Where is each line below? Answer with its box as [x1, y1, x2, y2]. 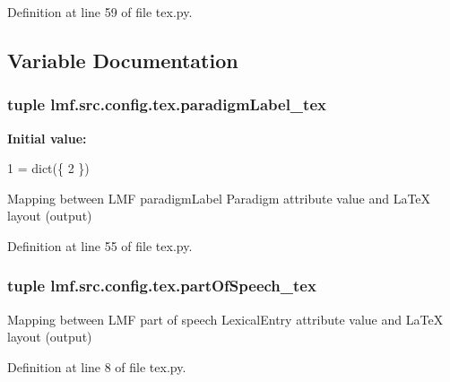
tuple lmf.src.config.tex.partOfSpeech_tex [7, 274, 316, 297]
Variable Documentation [7, 46, 238, 74]
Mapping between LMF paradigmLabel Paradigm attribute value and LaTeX [7, 188, 431, 207]
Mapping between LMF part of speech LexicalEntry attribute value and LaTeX [7, 309, 444, 328]
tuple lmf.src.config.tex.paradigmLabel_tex [7, 93, 326, 116]
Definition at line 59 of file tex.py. [7, 3, 193, 21]
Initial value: [7, 128, 87, 147]
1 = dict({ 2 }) [7, 159, 90, 178]
